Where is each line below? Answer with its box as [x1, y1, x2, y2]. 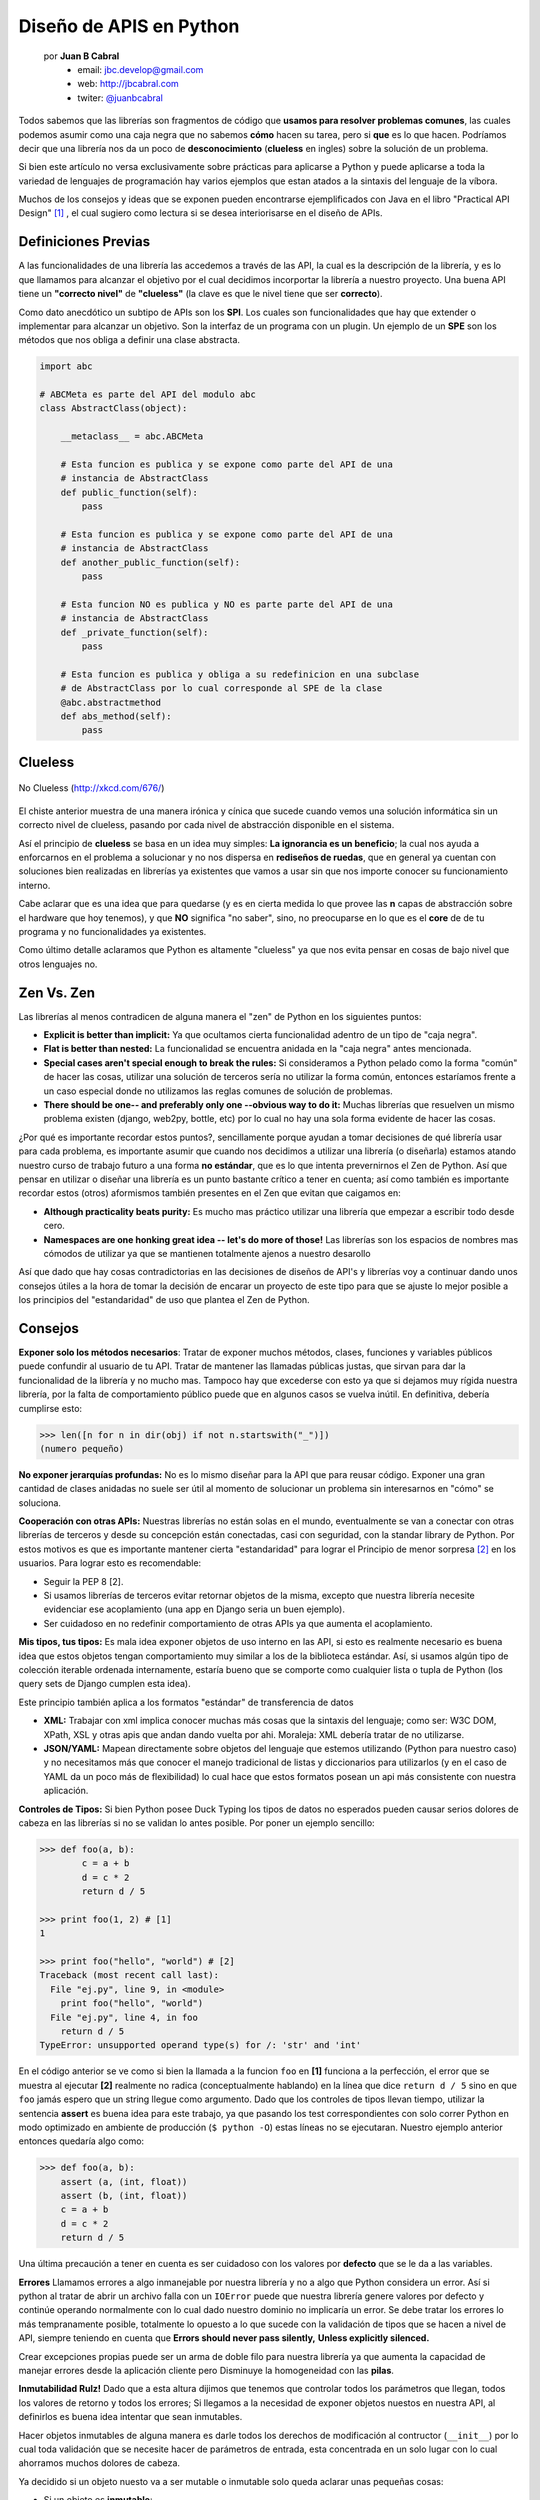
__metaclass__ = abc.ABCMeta [60, 431, 204, 442]
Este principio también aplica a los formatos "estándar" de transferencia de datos [18, 1696, 354, 1708]
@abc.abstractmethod [60, 696, 162, 708]
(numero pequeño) [39, 1443, 125, 1454]
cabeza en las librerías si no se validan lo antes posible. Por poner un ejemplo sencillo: [18, 1816, 375, 1829]
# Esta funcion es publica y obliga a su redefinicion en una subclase [60, 668, 420, 680]
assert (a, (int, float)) [60, 2176, 188, 2187]
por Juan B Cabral [43, 50, 120, 62]
